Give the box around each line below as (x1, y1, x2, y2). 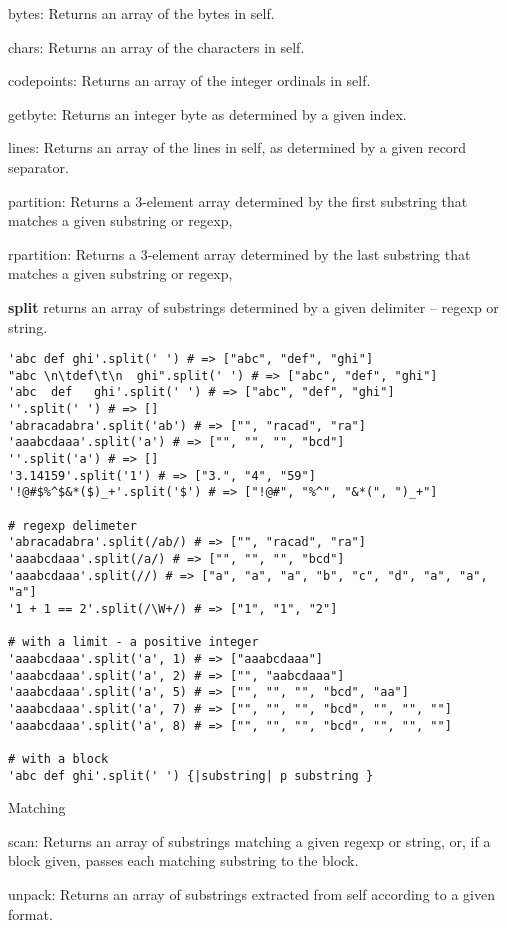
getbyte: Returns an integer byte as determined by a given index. (8, 103, 407, 124)
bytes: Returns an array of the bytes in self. (8, 3, 275, 23)
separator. (8, 156, 69, 177)
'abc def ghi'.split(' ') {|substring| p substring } (8, 768, 374, 783)
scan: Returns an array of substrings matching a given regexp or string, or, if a (8, 830, 491, 851)
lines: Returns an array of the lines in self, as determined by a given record (8, 137, 467, 158)
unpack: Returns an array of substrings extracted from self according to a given (8, 883, 495, 904)
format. (8, 903, 53, 924)
